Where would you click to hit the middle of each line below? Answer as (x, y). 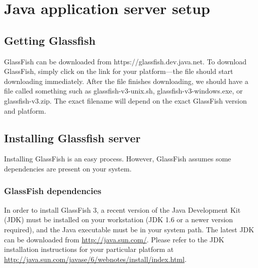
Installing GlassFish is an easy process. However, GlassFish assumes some (118, 159)
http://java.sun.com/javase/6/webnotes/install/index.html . (95, 259)
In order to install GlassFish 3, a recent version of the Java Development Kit (122, 209)
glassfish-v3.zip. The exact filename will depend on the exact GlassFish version (125, 100)
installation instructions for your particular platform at (89, 249)
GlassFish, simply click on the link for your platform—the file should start (119, 71)
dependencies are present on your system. (68, 168)
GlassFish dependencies (53, 191)
